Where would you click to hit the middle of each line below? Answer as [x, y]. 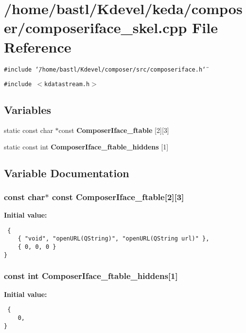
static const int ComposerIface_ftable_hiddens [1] [86, 146]
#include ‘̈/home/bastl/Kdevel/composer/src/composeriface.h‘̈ [105, 69]
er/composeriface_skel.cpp [96, 28]
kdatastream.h [67, 84]
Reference [38, 46]
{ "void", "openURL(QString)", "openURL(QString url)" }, [114, 239]
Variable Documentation [67, 173]
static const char [28, 130]
